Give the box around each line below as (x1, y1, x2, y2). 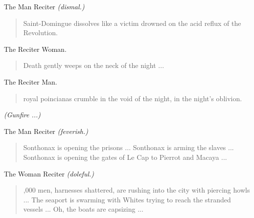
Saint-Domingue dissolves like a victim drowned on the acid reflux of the (23, 18, 241, 28)
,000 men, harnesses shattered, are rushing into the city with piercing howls (23, 185, 250, 195)
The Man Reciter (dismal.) (4, 1, 85, 11)
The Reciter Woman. (4, 44, 67, 54)
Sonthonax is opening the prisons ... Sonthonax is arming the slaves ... (23, 142, 234, 153)
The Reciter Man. (4, 76, 57, 87)
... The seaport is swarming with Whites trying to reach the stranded (23, 194, 231, 204)
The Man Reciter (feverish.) (4, 126, 88, 136)
